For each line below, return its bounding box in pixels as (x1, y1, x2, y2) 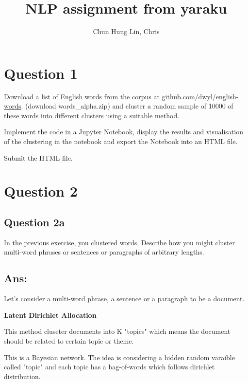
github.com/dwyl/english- (162, 91, 239, 101)
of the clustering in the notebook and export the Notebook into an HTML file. (4, 136, 238, 146)
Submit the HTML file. (4, 152, 73, 163)
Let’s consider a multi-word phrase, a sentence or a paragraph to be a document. (4, 293, 245, 304)
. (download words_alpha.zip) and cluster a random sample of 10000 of (21, 101, 233, 111)
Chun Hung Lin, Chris (93, 26, 160, 36)
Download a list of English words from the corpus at (4, 91, 160, 101)
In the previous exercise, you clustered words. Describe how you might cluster (4, 237, 235, 247)
